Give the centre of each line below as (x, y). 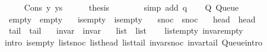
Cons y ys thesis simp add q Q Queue (131, 7)
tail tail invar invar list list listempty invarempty (126, 30)
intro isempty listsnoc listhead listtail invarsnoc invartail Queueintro (133, 42)
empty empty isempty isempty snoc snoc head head (132, 19)
